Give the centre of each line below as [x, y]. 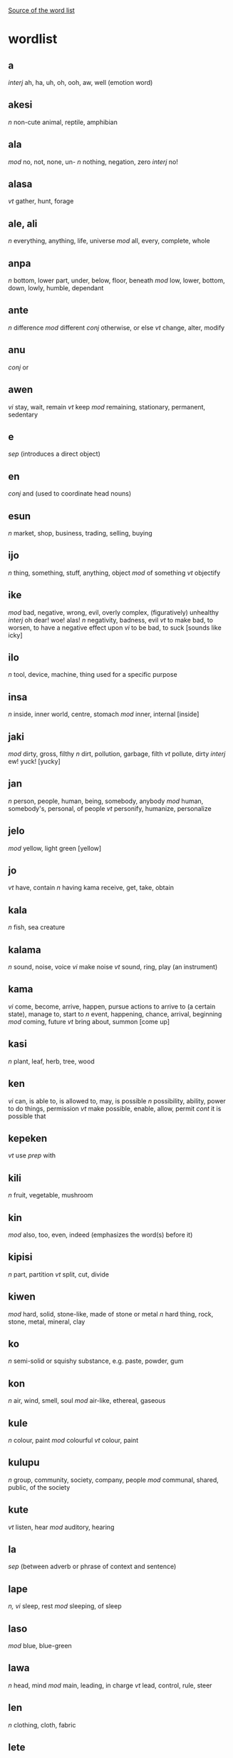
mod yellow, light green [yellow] [55, 848]
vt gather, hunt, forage [41, 201]
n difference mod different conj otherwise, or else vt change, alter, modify [116, 327]
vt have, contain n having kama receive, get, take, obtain [91, 888]
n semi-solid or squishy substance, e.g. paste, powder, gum [96, 1361]
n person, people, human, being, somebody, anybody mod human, [106, 801]
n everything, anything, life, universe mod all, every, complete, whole [109, 241]
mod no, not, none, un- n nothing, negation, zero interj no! [93, 162]
